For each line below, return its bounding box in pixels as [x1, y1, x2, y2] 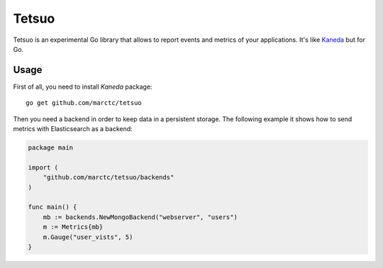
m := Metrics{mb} [43, 223, 104, 231]
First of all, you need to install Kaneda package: [13, 82, 152, 91]
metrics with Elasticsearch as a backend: [13, 125, 133, 133]
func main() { [28, 203, 77, 211]
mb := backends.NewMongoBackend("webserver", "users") [43, 213, 238, 221]
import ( [28, 163, 59, 172]
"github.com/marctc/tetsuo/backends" [43, 174, 174, 182]
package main [28, 144, 74, 152]
